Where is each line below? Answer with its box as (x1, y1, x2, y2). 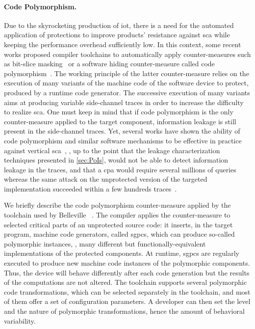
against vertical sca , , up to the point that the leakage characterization (4, 145, 220, 155)
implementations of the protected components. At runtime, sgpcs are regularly (4, 248, 240, 258)
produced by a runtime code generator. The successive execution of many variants (4, 87, 250, 97)
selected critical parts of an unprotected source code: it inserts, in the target (4, 219, 233, 229)
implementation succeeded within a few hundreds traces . (4, 183, 177, 193)
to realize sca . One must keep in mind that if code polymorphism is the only (4, 107, 233, 117)
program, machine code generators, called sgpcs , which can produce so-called (4, 229, 235, 239)
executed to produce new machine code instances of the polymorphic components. (4, 258, 250, 268)
